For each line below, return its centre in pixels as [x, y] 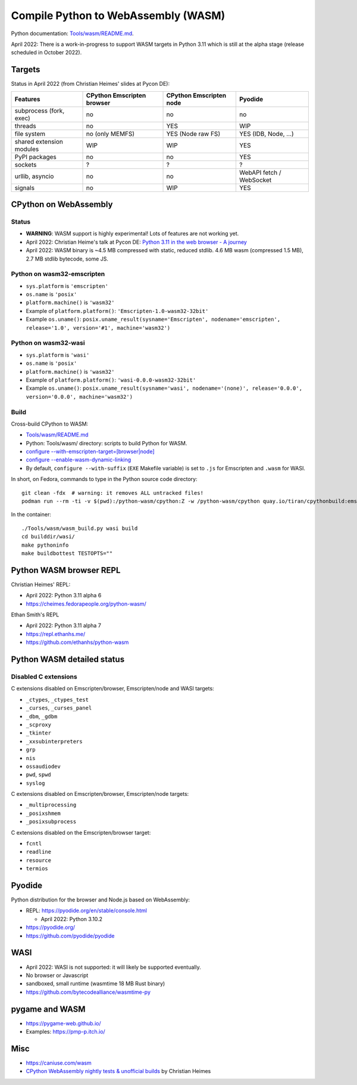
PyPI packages [35, 157]
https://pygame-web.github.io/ [63, 1023]
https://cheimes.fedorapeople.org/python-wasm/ [86, 604]
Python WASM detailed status [68, 660]
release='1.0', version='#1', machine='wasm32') [98, 328]
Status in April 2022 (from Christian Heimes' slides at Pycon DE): [90, 84]
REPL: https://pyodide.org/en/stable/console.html [86, 911]
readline [39, 852]
